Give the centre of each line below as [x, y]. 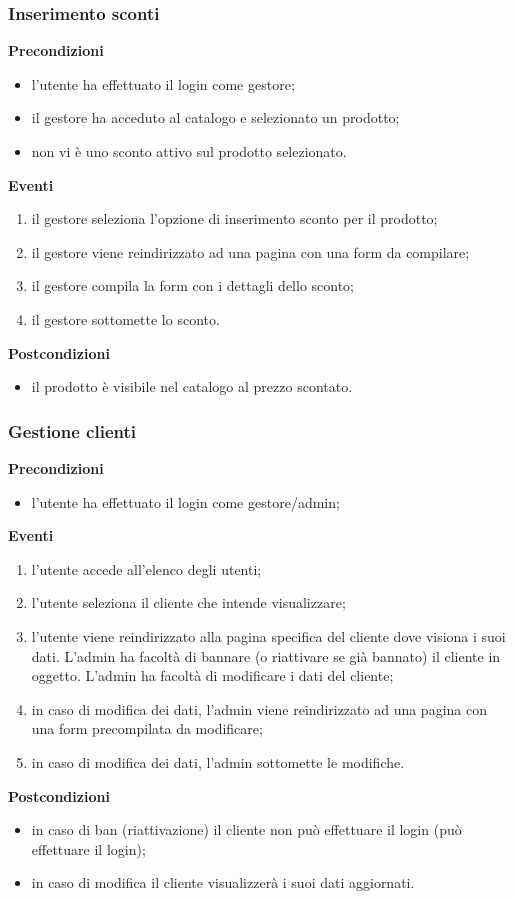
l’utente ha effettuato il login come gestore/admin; [185, 501]
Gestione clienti [72, 430]
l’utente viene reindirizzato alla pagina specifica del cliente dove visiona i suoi [268, 635]
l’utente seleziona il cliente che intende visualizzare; [188, 602]
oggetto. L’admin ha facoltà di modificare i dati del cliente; [212, 675]
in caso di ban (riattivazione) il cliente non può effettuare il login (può [246, 829]
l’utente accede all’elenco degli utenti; [146, 568]
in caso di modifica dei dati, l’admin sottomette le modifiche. [218, 761]
